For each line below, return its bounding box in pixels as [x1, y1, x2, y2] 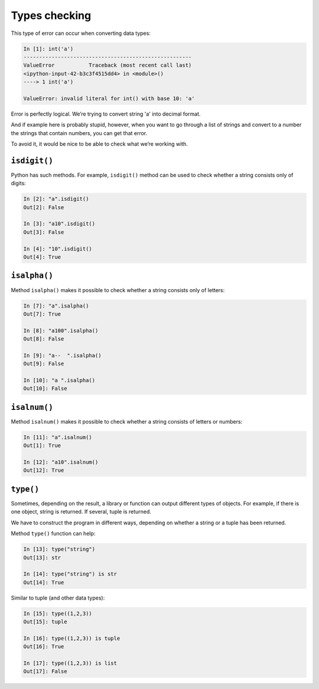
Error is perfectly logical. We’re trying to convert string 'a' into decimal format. [11, 110, 201, 117]
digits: [11, 180, 26, 187]
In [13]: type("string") [23, 546, 96, 553]
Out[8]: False [23, 335, 64, 342]
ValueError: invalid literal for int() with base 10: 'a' [23, 95, 195, 102]
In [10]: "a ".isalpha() [23, 377, 96, 384]
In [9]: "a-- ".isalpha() [23, 352, 102, 358]
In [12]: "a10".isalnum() [23, 459, 99, 466]
